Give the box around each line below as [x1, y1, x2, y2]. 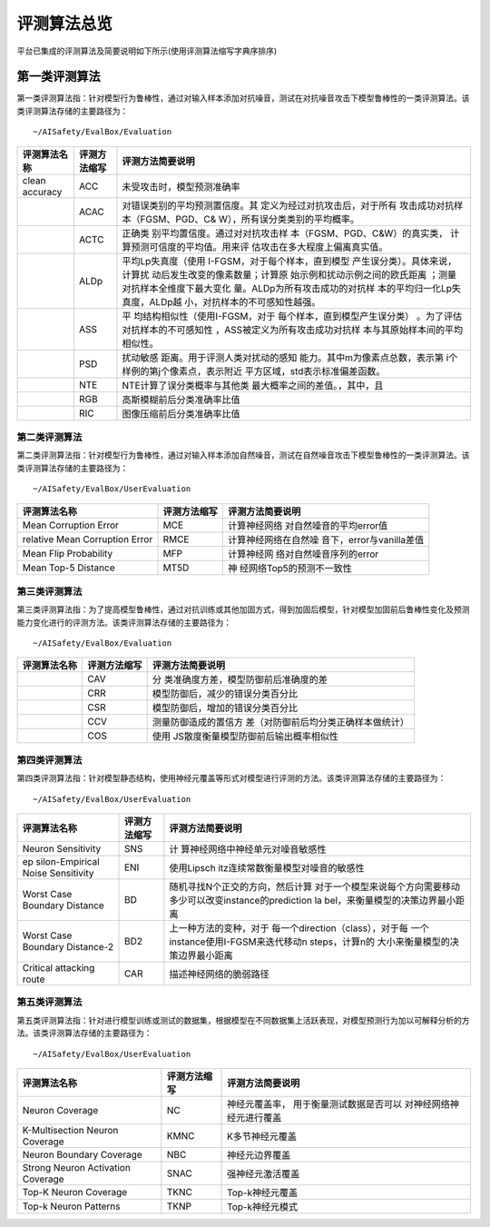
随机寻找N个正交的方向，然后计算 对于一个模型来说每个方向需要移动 [169, 881, 460, 893]
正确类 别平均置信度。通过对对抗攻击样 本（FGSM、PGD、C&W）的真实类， [122, 227, 448, 240]
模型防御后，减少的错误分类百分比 [152, 688, 299, 700]
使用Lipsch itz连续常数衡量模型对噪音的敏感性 [169, 862, 365, 874]
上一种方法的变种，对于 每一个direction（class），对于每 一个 [169, 922, 430, 935]
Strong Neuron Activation [22, 1161, 131, 1173]
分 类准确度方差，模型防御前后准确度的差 [152, 673, 328, 686]
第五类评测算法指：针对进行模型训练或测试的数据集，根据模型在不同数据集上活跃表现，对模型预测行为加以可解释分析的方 [16, 1014, 470, 1025]
